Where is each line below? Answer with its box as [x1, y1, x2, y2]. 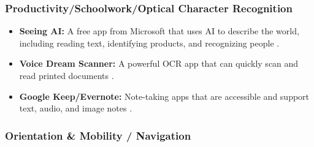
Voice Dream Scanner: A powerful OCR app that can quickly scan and [19, 57, 299, 70]
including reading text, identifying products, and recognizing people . [19, 36, 280, 49]
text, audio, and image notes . [19, 102, 132, 115]
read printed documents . [19, 69, 114, 81]
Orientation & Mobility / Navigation [5, 127, 191, 143]
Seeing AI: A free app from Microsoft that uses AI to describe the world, [19, 24, 299, 37]
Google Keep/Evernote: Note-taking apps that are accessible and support [19, 89, 310, 102]
